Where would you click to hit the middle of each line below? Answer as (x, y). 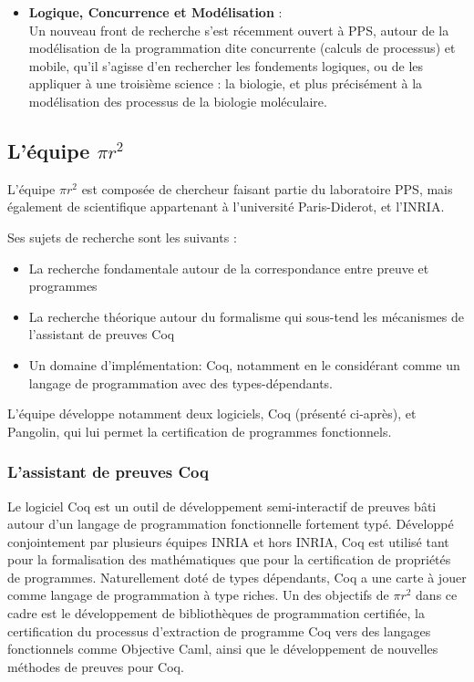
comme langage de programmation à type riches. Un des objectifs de (198, 595)
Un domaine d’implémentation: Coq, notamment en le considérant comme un (244, 364)
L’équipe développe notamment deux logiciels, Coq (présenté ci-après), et (212, 413)
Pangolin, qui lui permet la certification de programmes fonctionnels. (200, 431)
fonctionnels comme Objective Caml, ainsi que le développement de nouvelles (223, 649)
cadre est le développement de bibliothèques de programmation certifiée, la (216, 613)
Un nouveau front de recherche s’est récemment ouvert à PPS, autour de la (239, 30)
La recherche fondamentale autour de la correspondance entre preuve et (229, 268)
